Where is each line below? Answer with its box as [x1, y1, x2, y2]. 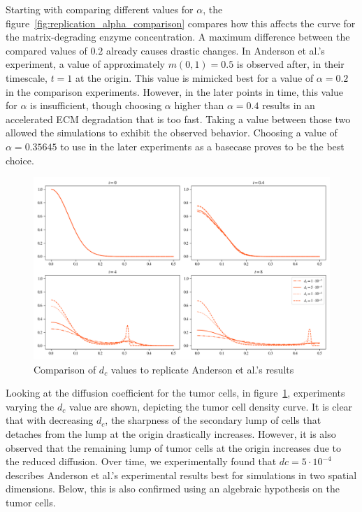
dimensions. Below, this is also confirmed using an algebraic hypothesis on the [6, 481, 340, 496]
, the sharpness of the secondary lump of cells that [105, 413, 321, 427]
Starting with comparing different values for [6, 2, 194, 16]
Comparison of [34, 362, 96, 376]
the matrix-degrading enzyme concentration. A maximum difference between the [6, 29, 350, 44]
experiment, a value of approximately [6, 57, 165, 71]
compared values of [6, 43, 87, 57]
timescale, [6, 70, 48, 85]
